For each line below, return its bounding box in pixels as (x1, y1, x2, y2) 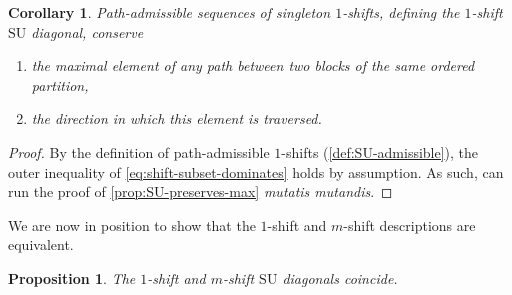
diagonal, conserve (31, 21, 144, 42)
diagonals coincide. (282, 267, 398, 288)
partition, (31, 74, 89, 95)
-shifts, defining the (342, 2, 460, 22)
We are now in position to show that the (8, 214, 256, 235)
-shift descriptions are (343, 214, 476, 235)
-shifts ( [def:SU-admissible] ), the (281, 141, 479, 162)
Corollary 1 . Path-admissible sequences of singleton (8, 2, 331, 22)
